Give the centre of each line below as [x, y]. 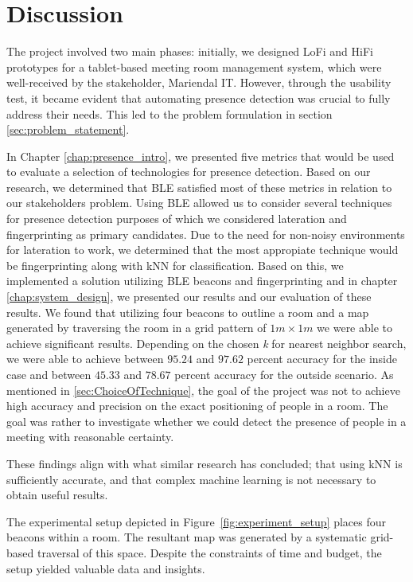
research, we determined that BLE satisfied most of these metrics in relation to [199, 187]
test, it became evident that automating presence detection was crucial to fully [199, 98]
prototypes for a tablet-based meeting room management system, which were [194, 66]
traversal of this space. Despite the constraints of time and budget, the [209, 552]
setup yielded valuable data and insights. [106, 568]
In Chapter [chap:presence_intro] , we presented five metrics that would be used [201, 156]
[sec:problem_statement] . [68, 129]
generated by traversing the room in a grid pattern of [136, 328]
